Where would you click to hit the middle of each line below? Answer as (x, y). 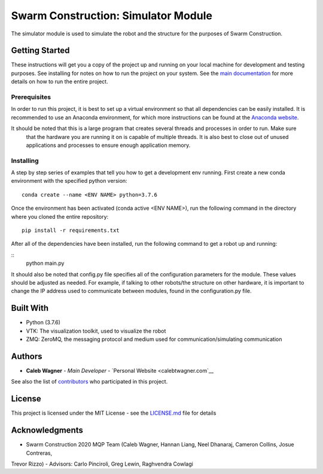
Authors (27, 356)
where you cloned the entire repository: (60, 216)
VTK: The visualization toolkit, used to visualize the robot (96, 331)
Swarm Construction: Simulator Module (112, 16)
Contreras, (39, 453)
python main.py (45, 263)
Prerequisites (31, 97)
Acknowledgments (47, 431)
